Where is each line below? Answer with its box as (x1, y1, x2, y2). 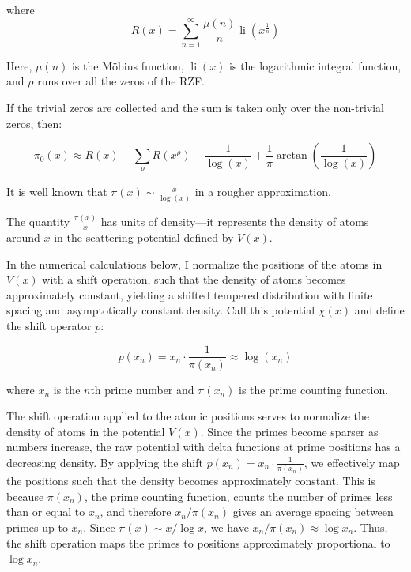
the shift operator (6, 317, 92, 333)
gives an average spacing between (232, 503, 394, 520)
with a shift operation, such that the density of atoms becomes (42, 271, 346, 288)
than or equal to (6, 503, 85, 520)
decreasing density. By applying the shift (6, 453, 203, 470)
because (6, 487, 44, 504)
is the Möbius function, (71, 57, 184, 73)
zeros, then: (6, 115, 62, 131)
